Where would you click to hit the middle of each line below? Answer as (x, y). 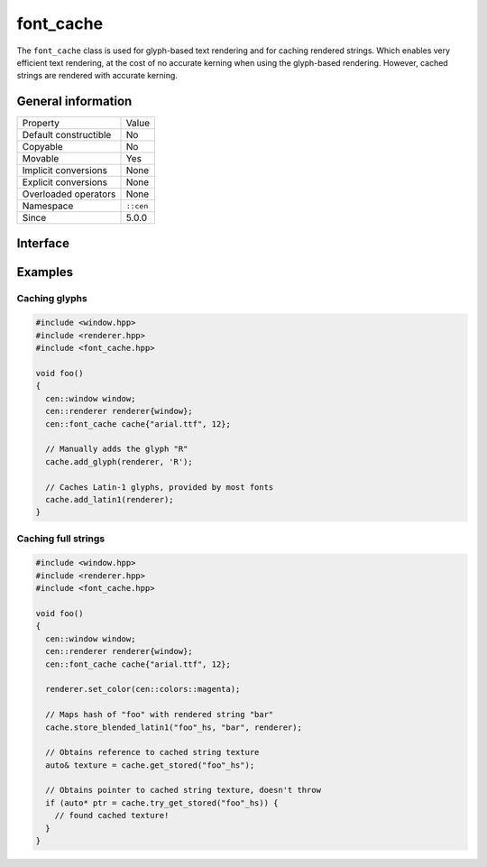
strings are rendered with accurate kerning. (97, 76)
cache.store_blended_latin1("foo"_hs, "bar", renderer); (174, 727)
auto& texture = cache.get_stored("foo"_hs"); (150, 765)
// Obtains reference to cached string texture (152, 752)
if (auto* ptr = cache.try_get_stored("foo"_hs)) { (162, 802)
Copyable (42, 147)
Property (41, 124)
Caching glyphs (52, 298)
